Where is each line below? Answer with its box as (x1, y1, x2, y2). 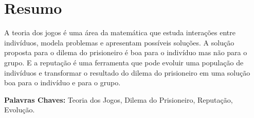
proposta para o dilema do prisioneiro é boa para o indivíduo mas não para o (4, 47, 247, 58)
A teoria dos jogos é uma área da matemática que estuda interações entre (4, 27, 235, 38)
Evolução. (4, 104, 35, 115)
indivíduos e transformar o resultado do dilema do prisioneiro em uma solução (4, 67, 250, 78)
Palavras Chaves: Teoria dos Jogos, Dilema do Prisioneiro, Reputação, (4, 94, 233, 105)
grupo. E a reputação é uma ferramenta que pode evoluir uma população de (4, 57, 244, 67)
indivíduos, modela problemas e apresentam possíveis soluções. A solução (4, 37, 234, 48)
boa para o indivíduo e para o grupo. (4, 77, 121, 88)
